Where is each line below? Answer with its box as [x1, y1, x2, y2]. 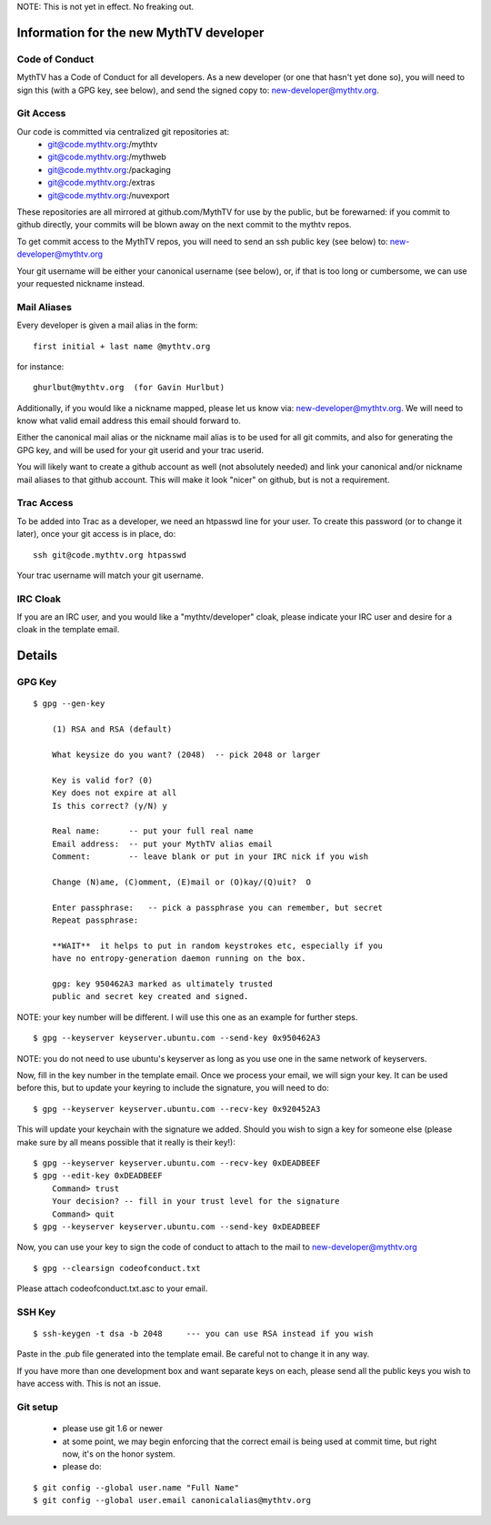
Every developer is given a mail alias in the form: [16, 319, 199, 331]
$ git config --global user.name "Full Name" [33, 1482, 240, 1492]
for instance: [16, 360, 65, 372]
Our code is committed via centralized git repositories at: [16, 126, 230, 136]
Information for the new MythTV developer [16, 25, 265, 40]
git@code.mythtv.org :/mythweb [47, 151, 167, 163]
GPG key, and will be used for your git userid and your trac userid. [16, 444, 264, 455]
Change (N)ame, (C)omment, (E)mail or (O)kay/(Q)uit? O [51, 876, 311, 887]
